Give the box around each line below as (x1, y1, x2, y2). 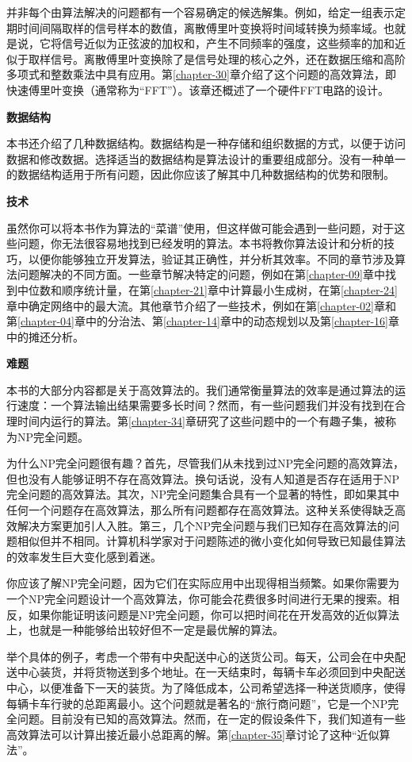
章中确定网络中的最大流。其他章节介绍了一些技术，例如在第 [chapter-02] (6, 297, 374, 314)
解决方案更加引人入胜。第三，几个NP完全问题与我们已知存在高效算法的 (17, 517, 389, 533)
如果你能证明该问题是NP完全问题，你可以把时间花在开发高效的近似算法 (28, 606, 400, 622)
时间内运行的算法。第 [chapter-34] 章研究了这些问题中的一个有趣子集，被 (17, 413, 385, 429)
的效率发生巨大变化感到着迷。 (6, 548, 162, 564)
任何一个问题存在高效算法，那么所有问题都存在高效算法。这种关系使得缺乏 (6, 502, 395, 518)
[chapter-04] (17, 313, 74, 329)
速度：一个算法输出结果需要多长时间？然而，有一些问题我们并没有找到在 (17, 397, 395, 414)
